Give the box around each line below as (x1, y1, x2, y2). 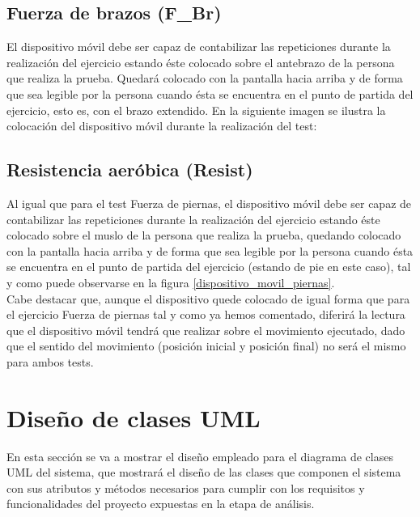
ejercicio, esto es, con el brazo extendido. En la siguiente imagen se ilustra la (6, 101, 386, 118)
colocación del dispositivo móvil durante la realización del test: (6, 117, 317, 134)
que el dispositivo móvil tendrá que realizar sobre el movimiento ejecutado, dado (6, 321, 405, 338)
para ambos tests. (6, 353, 94, 370)
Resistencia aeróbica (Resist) (6, 157, 253, 182)
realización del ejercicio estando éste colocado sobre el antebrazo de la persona (6, 53, 395, 70)
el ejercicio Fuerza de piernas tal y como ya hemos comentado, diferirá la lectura (6, 306, 405, 323)
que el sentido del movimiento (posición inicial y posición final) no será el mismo (6, 337, 406, 354)
